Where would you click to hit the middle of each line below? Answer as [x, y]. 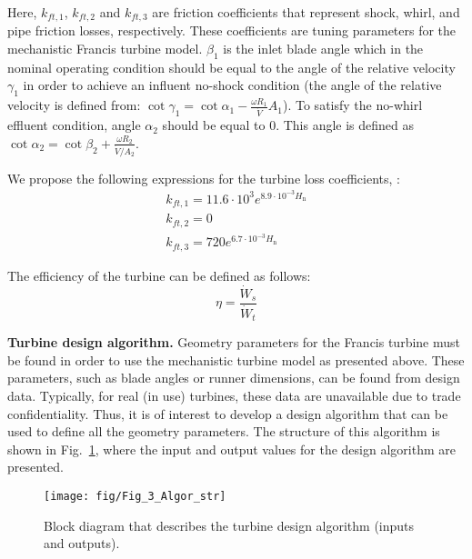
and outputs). [82, 543]
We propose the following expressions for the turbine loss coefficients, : [204, 178]
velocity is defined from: [74, 105]
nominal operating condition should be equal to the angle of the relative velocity [231, 67]
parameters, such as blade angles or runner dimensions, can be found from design [234, 378]
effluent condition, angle [74, 125]
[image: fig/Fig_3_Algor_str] [135, 497]
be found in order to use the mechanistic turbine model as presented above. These [236, 359]
